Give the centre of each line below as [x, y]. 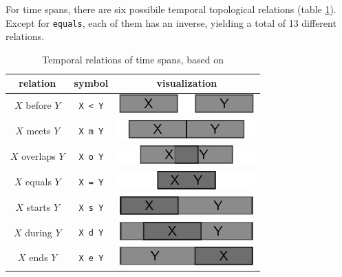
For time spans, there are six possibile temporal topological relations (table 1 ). [171, 9]
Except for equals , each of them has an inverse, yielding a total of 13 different [171, 22]
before [39, 105]
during [39, 232]
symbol [91, 83]
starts [39, 206]
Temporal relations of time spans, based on [133, 59]
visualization [187, 83]
